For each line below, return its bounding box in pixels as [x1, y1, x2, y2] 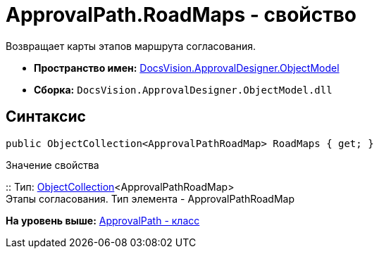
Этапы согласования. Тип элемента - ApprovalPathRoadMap [6, 192, 295, 205]
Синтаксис [6, 108, 86, 126]
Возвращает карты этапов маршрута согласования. [6, 39, 256, 52]
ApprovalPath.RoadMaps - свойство [6, 3, 357, 27]
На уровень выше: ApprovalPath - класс [6, 214, 200, 227]
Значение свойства [6, 158, 99, 171]
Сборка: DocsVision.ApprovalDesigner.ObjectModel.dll [34, 83, 333, 96]
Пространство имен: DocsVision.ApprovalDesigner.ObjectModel [34, 61, 340, 74]
